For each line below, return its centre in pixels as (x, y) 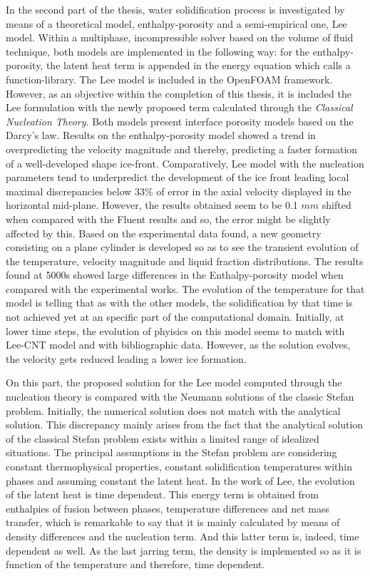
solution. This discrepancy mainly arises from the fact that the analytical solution (185, 425)
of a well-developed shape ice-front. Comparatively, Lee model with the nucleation (185, 163)
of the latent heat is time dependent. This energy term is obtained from (162, 494)
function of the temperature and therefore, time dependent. (135, 564)
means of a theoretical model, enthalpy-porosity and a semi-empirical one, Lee (176, 23)
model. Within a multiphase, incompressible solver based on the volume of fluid (180, 37)
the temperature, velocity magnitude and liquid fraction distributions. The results (185, 261)
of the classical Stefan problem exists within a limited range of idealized (163, 438)
